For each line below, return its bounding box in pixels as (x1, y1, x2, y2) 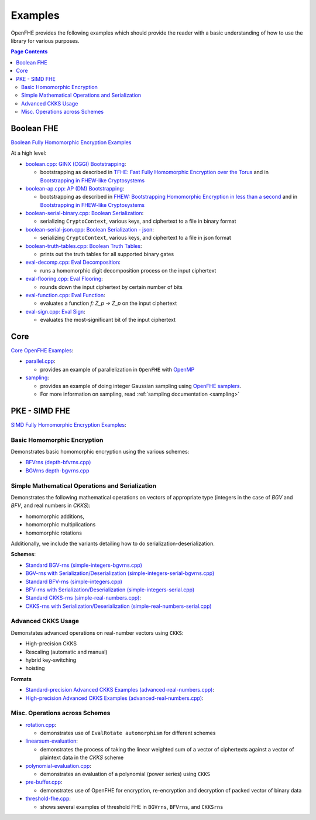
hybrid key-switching (25, 656, 77, 664)
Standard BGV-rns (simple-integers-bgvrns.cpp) (25, 562, 143, 569)
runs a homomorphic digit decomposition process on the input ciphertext (40, 267, 217, 274)
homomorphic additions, (25, 513, 85, 520)
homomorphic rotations (25, 529, 82, 536)
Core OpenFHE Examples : (11, 347, 74, 354)
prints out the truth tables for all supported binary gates (40, 251, 174, 258)
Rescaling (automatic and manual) (25, 648, 108, 655)
